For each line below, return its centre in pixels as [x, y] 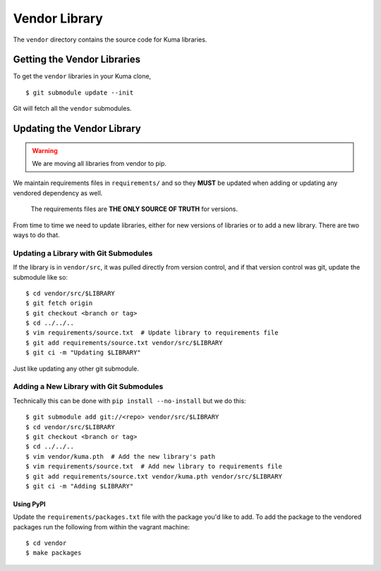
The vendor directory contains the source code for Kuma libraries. [110, 40]
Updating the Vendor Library [77, 129]
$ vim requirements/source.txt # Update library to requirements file [152, 333]
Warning [45, 150]
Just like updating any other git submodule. [76, 368]
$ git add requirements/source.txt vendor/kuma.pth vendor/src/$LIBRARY [154, 476]
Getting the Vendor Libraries [77, 60]
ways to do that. [36, 235]
